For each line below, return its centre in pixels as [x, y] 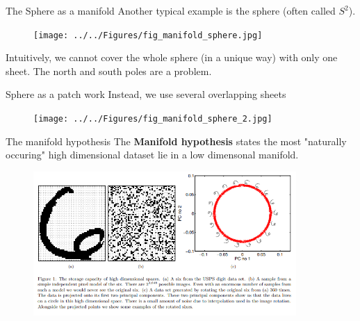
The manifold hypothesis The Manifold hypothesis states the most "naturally [176, 141]
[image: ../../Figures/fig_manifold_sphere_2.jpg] [153, 119]
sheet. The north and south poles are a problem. [109, 71]
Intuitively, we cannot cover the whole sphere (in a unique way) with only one [172, 57]
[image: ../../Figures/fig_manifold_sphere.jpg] [148, 35]
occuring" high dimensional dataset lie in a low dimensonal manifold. [152, 155]
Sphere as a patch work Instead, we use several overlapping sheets [146, 94]
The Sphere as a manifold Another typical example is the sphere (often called [171, 10]
